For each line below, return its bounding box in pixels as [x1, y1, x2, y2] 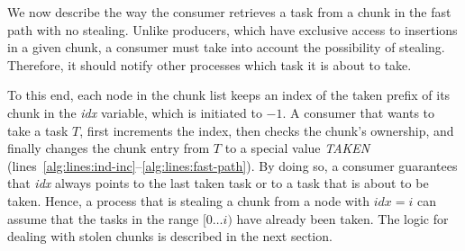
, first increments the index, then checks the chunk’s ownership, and [79, 121, 454, 139]
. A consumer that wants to [282, 103, 435, 121]
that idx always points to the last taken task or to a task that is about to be [7, 174, 429, 193]
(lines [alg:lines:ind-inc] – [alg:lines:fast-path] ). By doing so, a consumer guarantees [7, 156, 458, 175]
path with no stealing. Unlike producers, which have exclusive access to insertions [7, 20, 458, 39]
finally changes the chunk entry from [7, 139, 210, 157]
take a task [7, 121, 68, 139]
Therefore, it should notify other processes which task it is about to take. [7, 55, 412, 74]
